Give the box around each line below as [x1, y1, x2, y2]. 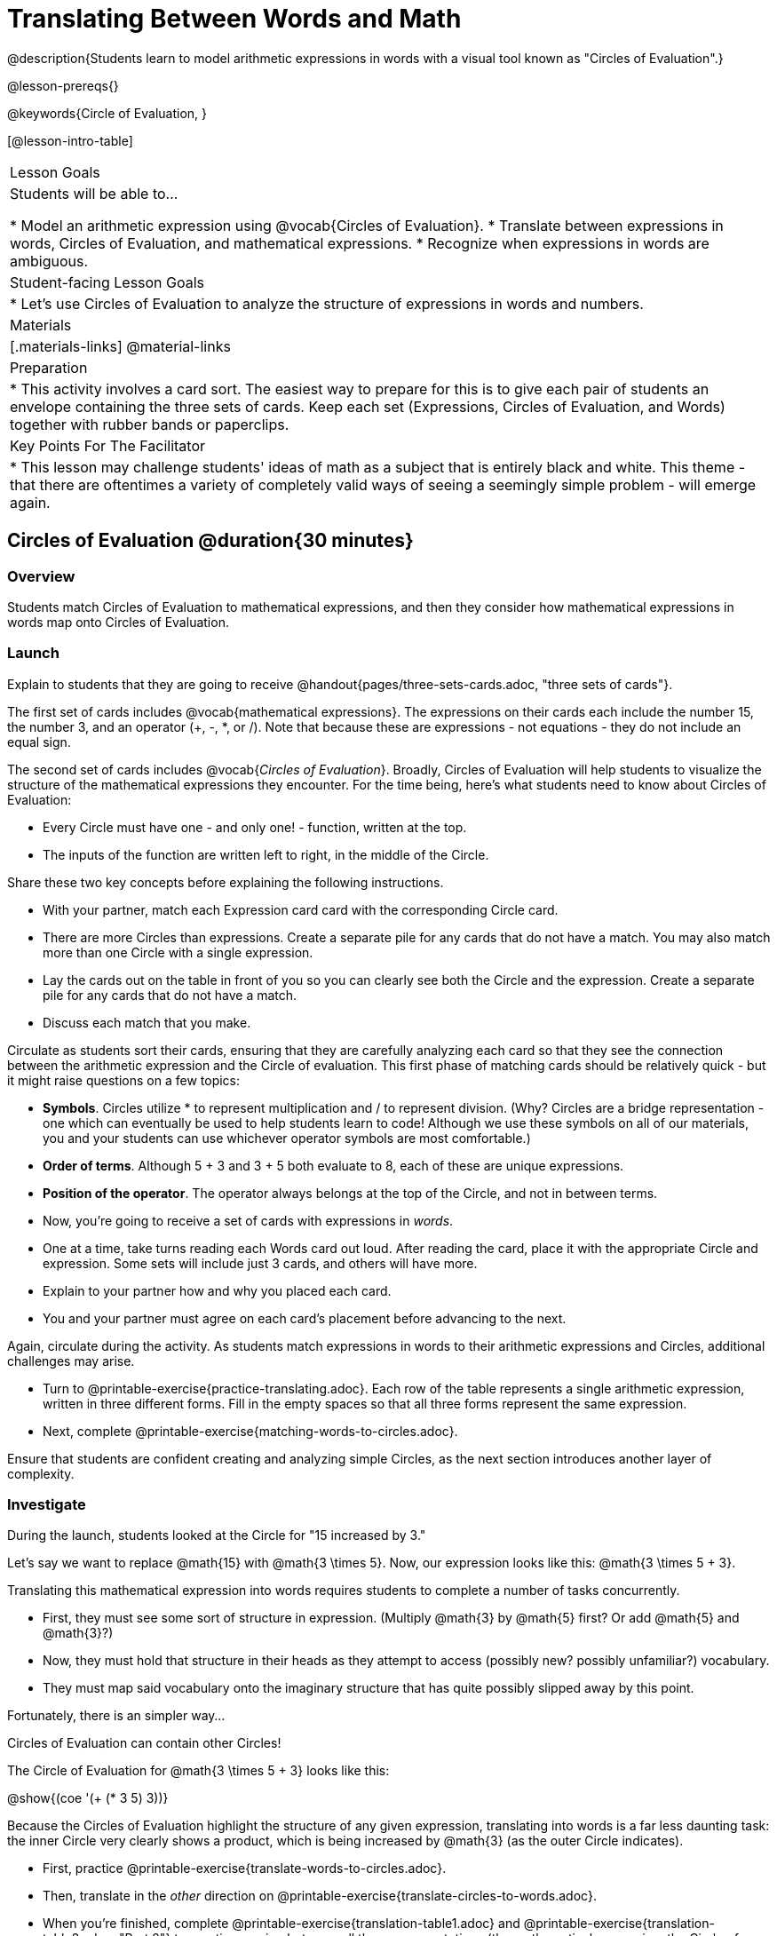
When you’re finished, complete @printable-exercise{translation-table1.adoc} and [43, 1916, 520, 1932]
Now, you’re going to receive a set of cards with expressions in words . [43, 1212, 454, 1228]
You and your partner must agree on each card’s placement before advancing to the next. [43, 1310, 567, 1326]
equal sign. [7, 734, 71, 750]
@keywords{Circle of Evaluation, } [7, 105, 208, 121]
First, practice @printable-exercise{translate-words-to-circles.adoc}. [43, 1861, 447, 1876]
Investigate [7, 1496, 86, 1514]
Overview [7, 567, 75, 585]
